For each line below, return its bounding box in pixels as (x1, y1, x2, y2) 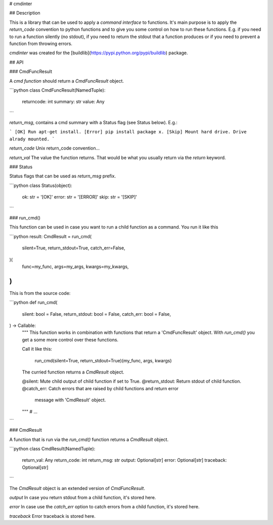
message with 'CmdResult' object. (34, 397, 106, 403)
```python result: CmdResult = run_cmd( (9, 233, 92, 239)
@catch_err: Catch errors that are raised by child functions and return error (22, 385, 179, 391)
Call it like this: (22, 346, 53, 352)
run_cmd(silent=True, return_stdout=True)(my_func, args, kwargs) (34, 357, 172, 363)
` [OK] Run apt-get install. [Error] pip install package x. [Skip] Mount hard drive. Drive (9, 129, 247, 135)
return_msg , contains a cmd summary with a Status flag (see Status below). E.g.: (9, 120, 178, 126)
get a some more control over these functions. (22, 336, 119, 343)
